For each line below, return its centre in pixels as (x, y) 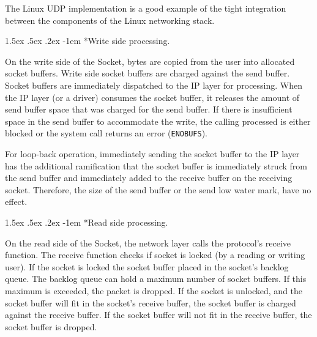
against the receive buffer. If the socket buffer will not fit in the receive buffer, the (158, 315)
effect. (16, 202)
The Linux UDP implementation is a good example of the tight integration (146, 8)
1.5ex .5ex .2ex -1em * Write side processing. (88, 41)
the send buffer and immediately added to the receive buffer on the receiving (149, 178)
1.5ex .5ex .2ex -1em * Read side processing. (87, 222)
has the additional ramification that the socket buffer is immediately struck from (156, 165)
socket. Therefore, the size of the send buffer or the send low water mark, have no (158, 189)
